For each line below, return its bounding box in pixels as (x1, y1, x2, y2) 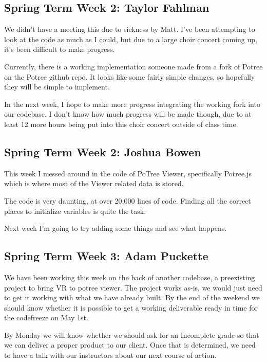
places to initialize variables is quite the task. (4, 205, 146, 216)
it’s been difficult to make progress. (4, 44, 115, 55)
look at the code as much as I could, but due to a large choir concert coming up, (4, 33, 257, 44)
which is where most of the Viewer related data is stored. (4, 178, 184, 189)
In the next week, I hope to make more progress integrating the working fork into (4, 98, 260, 109)
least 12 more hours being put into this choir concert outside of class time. (4, 118, 238, 129)
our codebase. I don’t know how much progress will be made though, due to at (4, 108, 252, 119)
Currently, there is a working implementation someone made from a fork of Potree (4, 61, 263, 71)
